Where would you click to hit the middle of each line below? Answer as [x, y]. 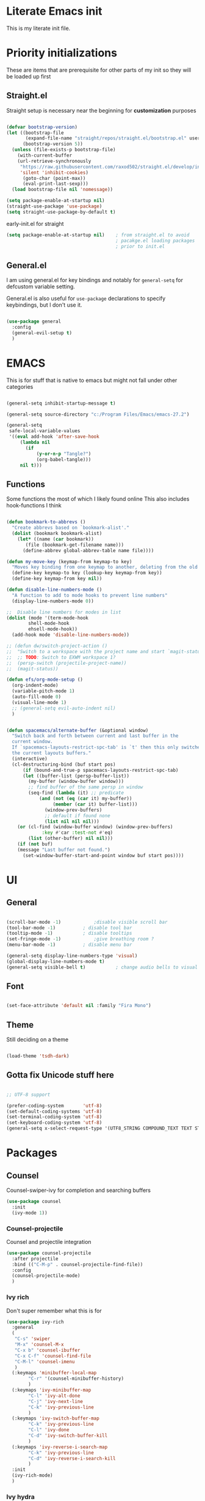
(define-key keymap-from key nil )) [57, 579]
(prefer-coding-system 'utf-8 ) [54, 1106]
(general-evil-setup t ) [42, 333]
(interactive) [30, 758]
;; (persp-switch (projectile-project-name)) [67, 663]
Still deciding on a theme [38, 1039]
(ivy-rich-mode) [32, 1476]
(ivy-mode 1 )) [30, 1213]
